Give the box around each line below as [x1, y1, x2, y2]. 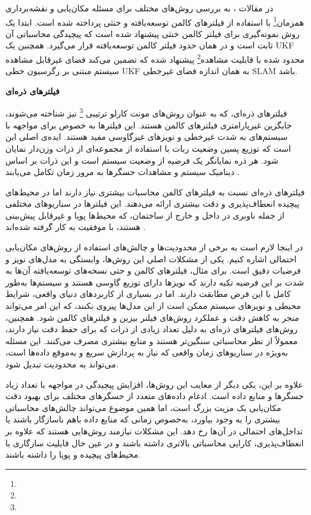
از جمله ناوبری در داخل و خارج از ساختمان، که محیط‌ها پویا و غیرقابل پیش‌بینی [5, 209, 285, 221]
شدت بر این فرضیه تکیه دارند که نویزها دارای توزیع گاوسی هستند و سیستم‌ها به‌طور [5, 275, 304, 288]
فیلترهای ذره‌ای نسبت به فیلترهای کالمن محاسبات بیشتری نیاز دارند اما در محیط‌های [5, 185, 305, 198]
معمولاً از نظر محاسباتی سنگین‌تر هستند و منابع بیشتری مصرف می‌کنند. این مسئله [5, 334, 298, 347]
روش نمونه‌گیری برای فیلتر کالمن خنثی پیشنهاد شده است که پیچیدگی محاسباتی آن [5, 27, 300, 39]
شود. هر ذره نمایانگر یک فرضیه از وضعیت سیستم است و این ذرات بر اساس [5, 154, 279, 166]
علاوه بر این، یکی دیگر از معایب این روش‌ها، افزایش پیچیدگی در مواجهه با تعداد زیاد [5, 378, 303, 390]
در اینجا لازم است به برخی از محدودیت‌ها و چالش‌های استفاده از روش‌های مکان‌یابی [5, 241, 303, 253]
